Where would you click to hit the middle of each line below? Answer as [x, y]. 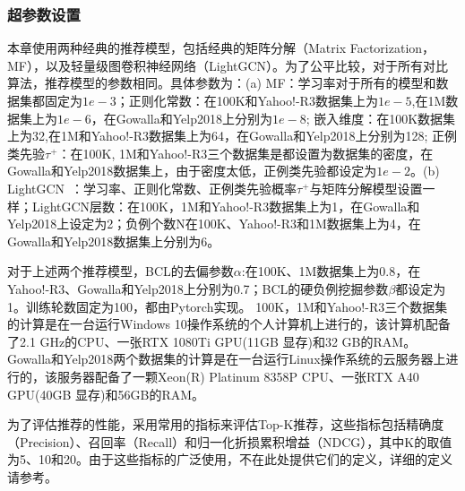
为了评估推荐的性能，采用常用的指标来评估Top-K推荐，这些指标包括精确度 [226, 424]
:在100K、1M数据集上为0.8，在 [331, 271]
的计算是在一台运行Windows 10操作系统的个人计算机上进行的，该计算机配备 [229, 324]
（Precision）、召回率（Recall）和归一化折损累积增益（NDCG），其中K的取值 [230, 441]
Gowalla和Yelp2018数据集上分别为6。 [114, 241]
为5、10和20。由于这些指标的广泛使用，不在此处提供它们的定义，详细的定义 [230, 459]
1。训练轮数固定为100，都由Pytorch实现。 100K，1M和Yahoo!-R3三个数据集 [228, 306]
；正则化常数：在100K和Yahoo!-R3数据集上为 [247, 100]
